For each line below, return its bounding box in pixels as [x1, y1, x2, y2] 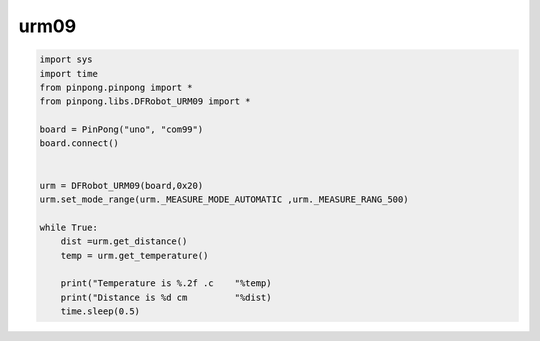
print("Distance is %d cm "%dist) [60, 291, 272, 303]
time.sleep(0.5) [60, 306, 140, 317]
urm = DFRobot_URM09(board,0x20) [39, 180, 204, 191]
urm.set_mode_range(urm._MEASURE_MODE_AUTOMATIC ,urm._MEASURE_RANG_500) [39, 194, 409, 205]
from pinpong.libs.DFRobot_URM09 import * [39, 96, 251, 107]
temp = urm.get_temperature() [60, 250, 209, 261]
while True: [39, 221, 99, 233]
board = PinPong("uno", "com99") [39, 124, 204, 135]
